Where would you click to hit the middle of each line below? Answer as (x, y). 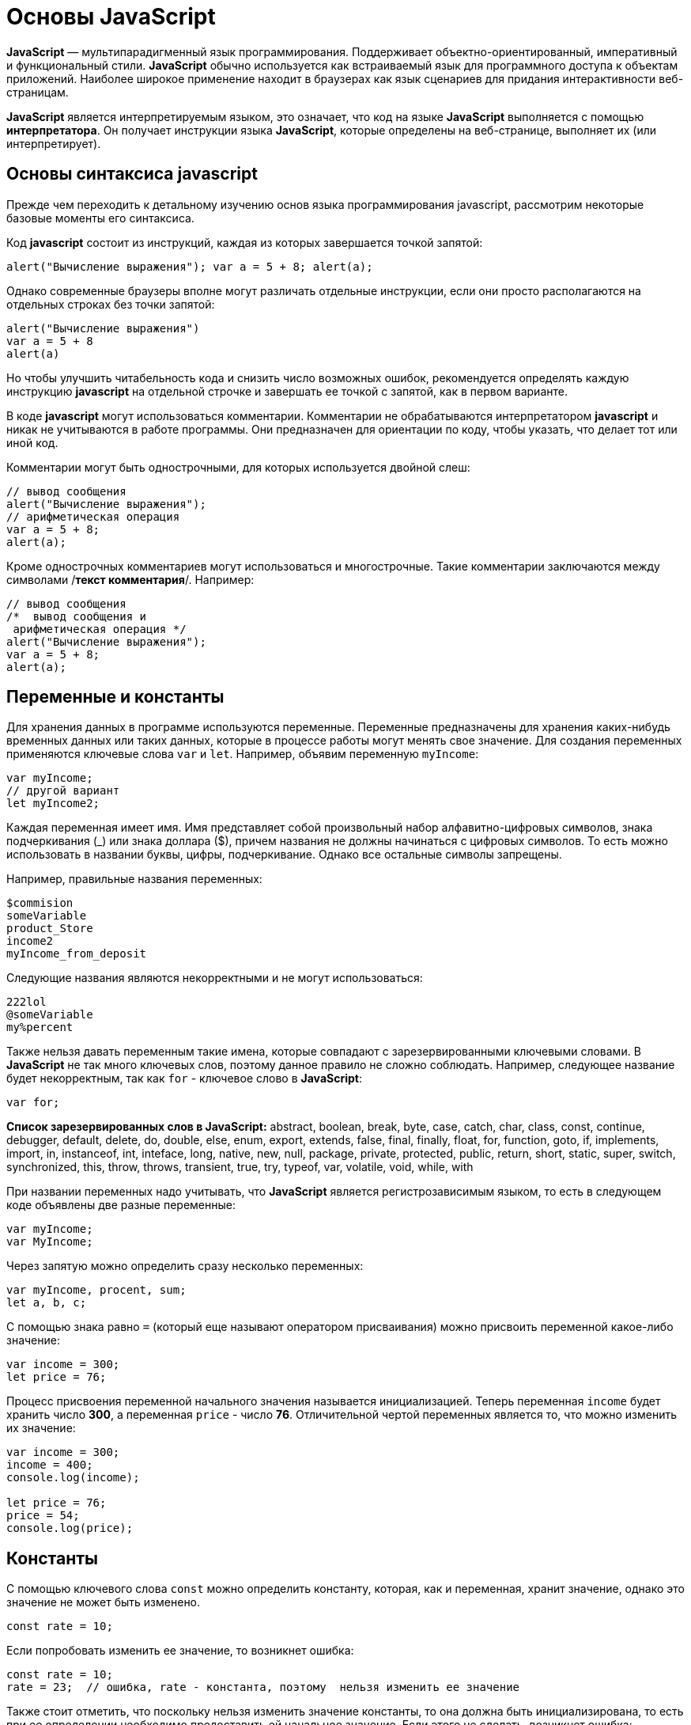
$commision (40, 903)
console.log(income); (73, 1478)
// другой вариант (63, 791)
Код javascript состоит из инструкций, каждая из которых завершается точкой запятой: (245, 242)
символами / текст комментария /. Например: (130, 579)
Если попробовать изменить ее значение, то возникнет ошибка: (180, 1651)
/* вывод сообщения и (77, 616)
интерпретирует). (54, 143)
